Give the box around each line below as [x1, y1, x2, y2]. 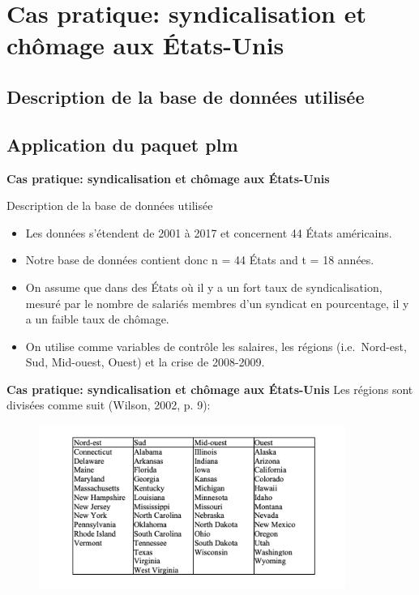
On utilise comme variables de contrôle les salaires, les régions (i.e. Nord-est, [25, 337, 407, 354]
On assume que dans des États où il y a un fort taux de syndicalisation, [25, 278, 383, 295]
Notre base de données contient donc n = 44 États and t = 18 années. [25, 251, 374, 268]
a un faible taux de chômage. [25, 310, 169, 327]
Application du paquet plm [6, 131, 238, 156]
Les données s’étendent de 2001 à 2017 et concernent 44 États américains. [25, 224, 392, 241]
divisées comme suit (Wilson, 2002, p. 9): [6, 396, 211, 413]
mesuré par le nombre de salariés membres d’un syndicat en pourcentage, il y [25, 294, 409, 311]
